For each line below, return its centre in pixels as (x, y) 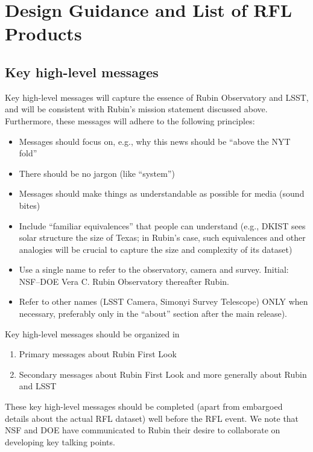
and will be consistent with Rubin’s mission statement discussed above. (136, 109)
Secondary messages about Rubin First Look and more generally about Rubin (163, 374)
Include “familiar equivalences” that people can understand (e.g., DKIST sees (162, 225)
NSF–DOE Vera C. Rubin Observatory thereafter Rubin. (124, 281)
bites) (30, 205)
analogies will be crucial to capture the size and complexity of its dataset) (156, 249)
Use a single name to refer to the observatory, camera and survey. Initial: (154, 269)
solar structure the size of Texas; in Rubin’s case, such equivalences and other (162, 237)
